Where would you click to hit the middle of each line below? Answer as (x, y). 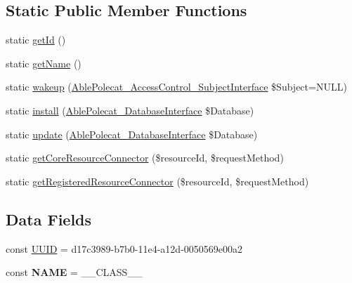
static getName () (44, 63)
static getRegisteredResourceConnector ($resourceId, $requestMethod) (157, 181)
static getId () (36, 40)
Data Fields (49, 219)
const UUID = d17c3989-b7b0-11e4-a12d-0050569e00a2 (124, 248)
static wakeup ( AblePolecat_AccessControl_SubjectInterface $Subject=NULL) (176, 87)
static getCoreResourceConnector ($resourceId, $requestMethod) (145, 158)
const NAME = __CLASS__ (74, 272)
